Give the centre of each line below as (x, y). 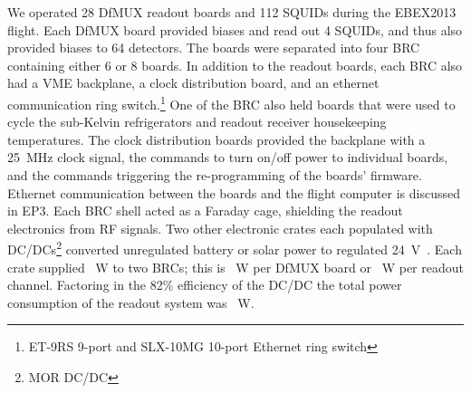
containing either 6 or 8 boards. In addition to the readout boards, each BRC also (235, 65)
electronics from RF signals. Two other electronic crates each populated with (220, 228)
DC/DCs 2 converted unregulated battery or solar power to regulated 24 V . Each (235, 248)
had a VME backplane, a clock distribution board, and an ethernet (193, 83)
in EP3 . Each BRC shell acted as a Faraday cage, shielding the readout (205, 211)
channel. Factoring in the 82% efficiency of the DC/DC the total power (205, 285)
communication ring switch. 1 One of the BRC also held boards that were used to (231, 102)
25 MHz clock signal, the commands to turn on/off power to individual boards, (228, 157)
